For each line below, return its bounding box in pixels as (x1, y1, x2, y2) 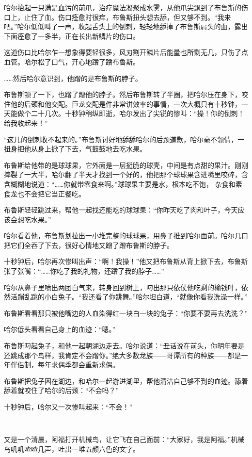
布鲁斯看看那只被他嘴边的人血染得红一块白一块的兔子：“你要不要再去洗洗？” (4, 308, 248, 318)
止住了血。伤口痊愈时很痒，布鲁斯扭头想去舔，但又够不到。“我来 (24, 12, 231, 22)
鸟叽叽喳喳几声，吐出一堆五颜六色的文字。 (4, 443, 140, 454)
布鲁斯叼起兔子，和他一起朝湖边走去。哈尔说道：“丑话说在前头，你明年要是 (4, 341, 245, 351)
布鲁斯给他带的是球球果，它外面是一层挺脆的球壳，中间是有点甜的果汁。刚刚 (4, 160, 248, 170)
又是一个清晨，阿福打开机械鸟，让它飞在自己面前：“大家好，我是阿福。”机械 (4, 434, 245, 444)
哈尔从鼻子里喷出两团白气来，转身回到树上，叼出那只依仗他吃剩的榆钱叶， (4, 282, 241, 292)
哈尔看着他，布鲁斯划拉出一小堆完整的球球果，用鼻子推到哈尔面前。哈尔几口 (4, 230, 248, 241)
